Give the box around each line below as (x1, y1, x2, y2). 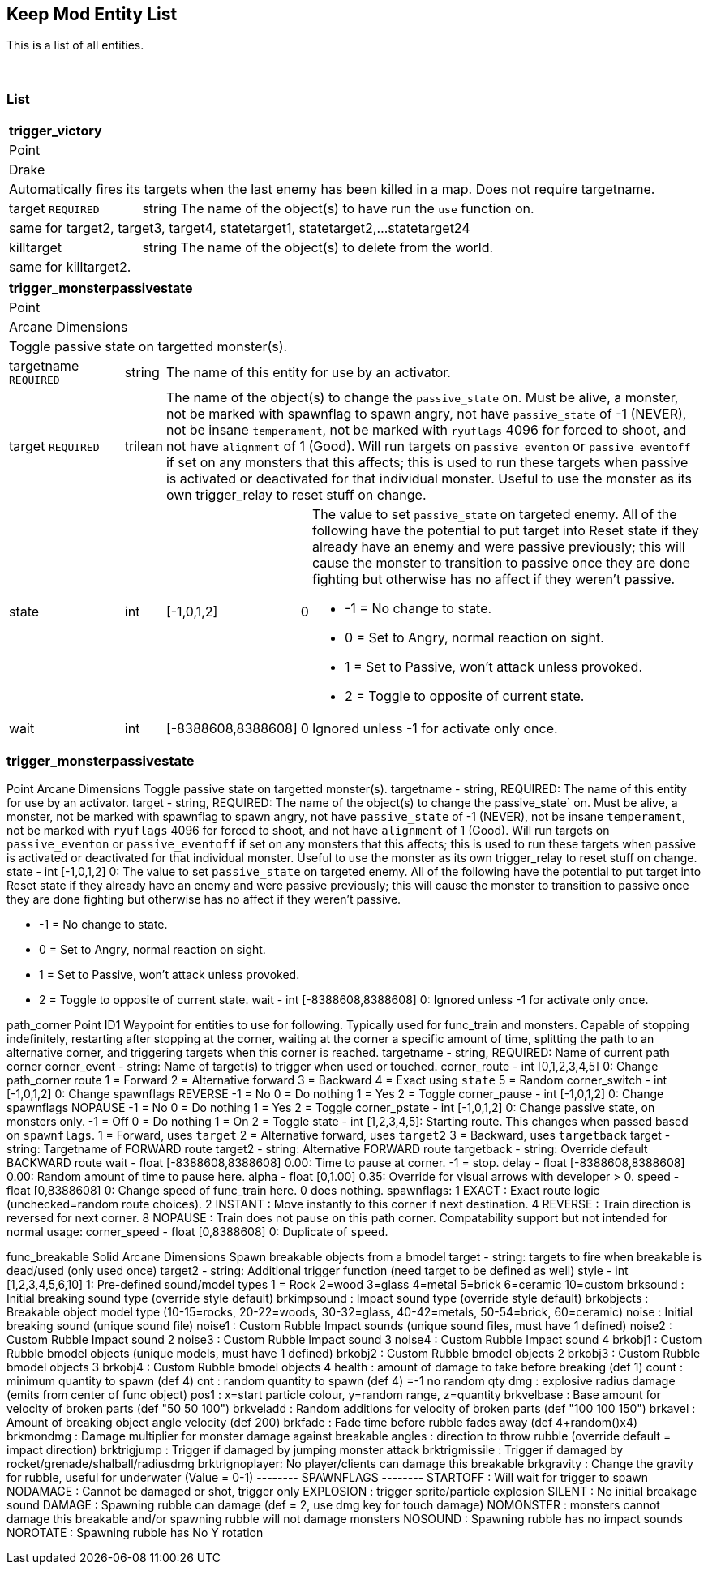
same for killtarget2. (9, 259, 131, 276)
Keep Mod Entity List (6, 4, 178, 24)
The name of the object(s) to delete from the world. (180, 239, 494, 256)
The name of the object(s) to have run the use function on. (180, 200, 534, 217)
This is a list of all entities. (6, 38, 144, 53)
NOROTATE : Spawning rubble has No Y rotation (6, 1525, 264, 1539)
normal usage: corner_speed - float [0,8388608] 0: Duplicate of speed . (6, 1224, 388, 1238)
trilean (124, 438, 163, 455)
